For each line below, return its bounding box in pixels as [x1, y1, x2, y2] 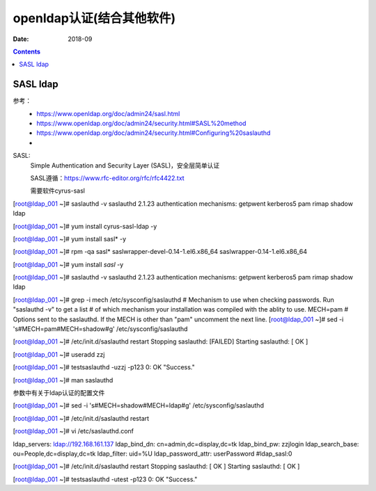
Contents [13, 47, 41, 56]
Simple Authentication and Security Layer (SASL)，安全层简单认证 [30, 161, 220, 170]
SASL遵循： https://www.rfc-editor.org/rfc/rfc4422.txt [30, 174, 185, 182]
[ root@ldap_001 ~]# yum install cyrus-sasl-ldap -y [13, 222, 157, 230]
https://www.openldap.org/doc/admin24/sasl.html [36, 109, 180, 118]
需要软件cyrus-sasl [30, 186, 86, 195]
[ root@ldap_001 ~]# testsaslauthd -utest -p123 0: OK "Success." [13, 475, 198, 483]
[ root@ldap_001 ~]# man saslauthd [13, 376, 113, 384]
